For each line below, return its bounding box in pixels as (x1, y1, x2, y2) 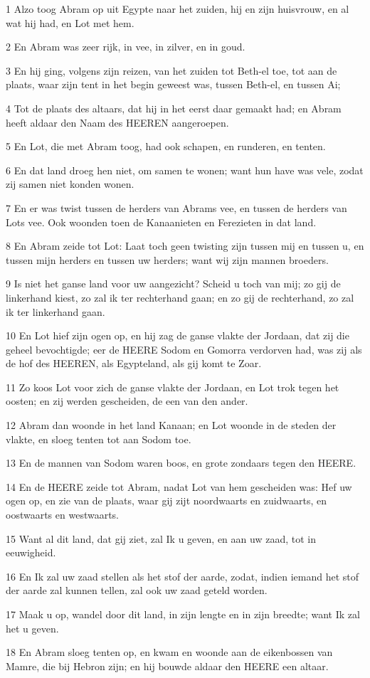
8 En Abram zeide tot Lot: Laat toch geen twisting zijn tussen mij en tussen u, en (6, 238, 364, 253)
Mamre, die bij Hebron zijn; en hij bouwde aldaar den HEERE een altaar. (6, 658, 329, 673)
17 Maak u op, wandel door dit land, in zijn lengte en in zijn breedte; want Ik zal (6, 607, 360, 621)
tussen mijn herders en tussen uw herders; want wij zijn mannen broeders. (6, 252, 329, 267)
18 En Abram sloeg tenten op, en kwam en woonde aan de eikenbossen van (6, 645, 333, 660)
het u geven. (6, 620, 59, 635)
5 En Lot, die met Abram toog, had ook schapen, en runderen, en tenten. (6, 139, 326, 154)
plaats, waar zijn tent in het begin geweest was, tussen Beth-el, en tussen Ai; (6, 77, 341, 92)
